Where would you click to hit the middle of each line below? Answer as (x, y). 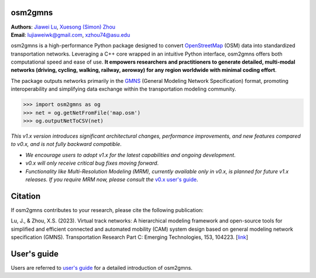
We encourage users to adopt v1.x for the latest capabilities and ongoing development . (130, 155)
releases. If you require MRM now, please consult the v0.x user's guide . (112, 179)
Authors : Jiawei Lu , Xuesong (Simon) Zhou (63, 27)
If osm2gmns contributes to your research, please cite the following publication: (107, 210)
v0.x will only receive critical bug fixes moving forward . (92, 163)
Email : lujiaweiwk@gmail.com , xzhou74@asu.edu (71, 34)
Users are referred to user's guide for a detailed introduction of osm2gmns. (102, 267)
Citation (26, 196)
